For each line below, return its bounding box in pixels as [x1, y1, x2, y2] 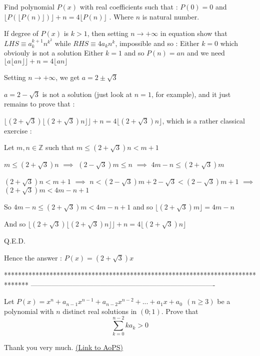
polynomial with [4, 305, 54, 316]
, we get [55, 71, 80, 82]
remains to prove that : [4, 98, 75, 109]
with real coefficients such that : [79, 1, 178, 11]
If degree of [4, 28, 38, 38]
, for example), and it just [151, 88, 231, 99]
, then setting [87, 28, 128, 38]
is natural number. [142, 11, 199, 21]
